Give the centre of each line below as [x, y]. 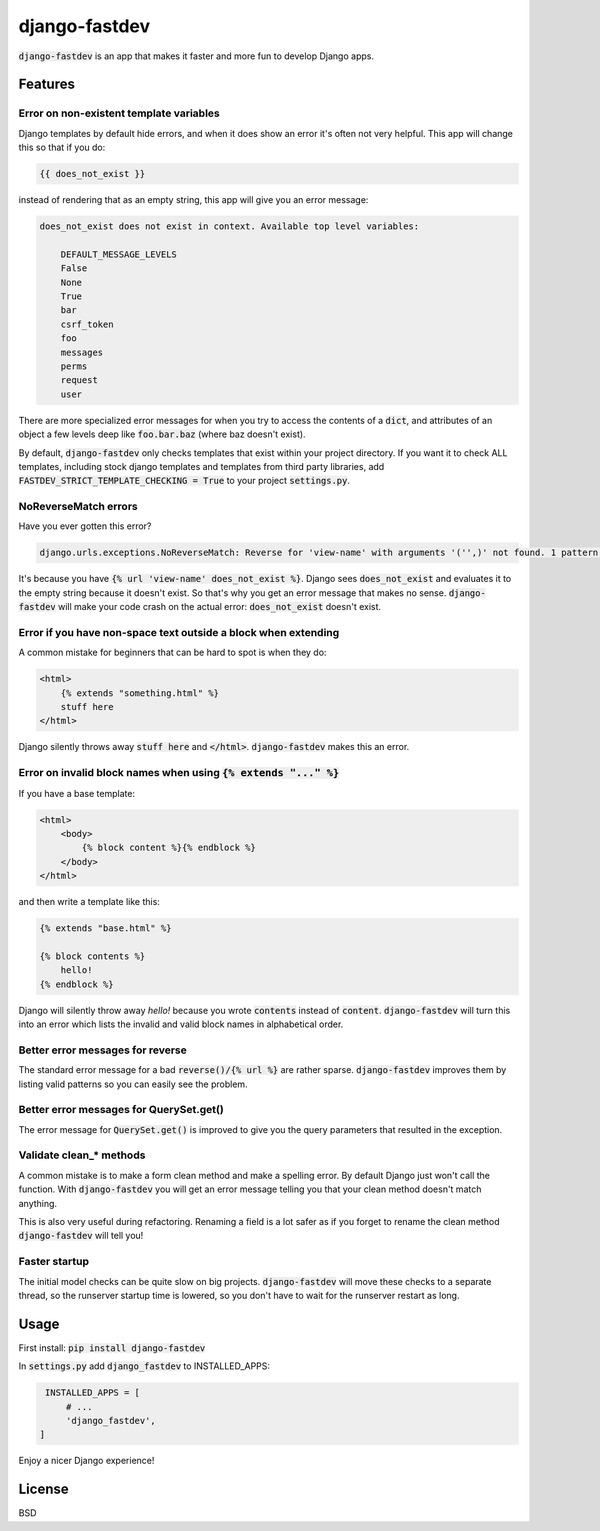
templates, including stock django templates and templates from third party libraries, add [201, 466]
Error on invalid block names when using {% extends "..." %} [179, 773]
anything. [38, 1203]
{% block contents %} [92, 956]
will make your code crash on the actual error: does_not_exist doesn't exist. [219, 607]
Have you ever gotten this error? [85, 526]
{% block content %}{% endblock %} [169, 848]
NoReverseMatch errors [78, 507]
